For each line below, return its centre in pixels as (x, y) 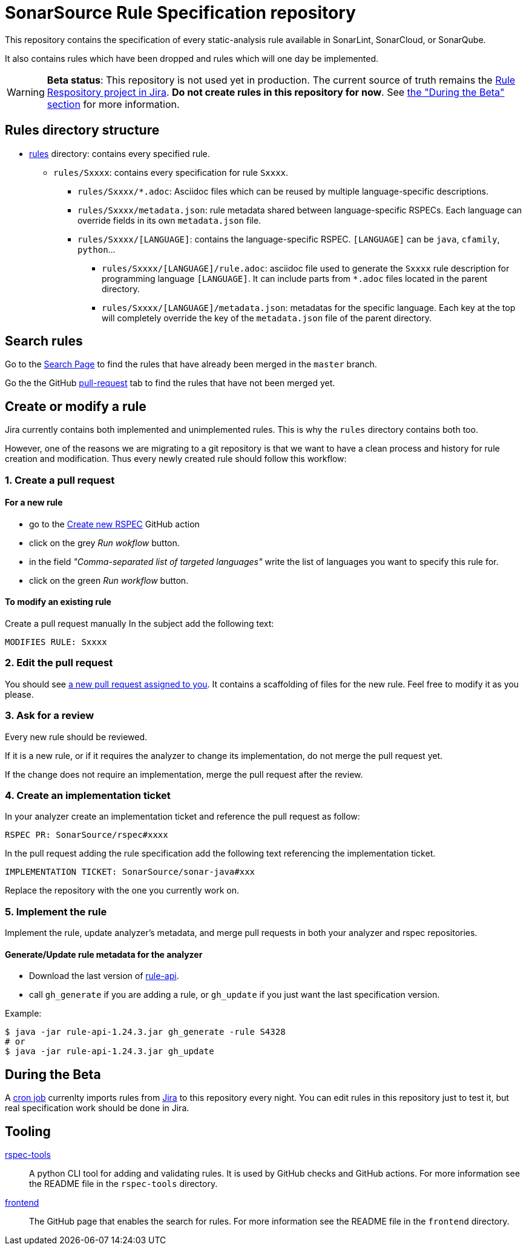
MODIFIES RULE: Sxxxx (56, 642)
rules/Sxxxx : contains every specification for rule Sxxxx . (171, 172)
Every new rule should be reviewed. (76, 737)
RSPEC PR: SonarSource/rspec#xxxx (87, 835)
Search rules (44, 341)
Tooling (28, 1131)
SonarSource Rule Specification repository (180, 13)
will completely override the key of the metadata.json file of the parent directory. (267, 318)
